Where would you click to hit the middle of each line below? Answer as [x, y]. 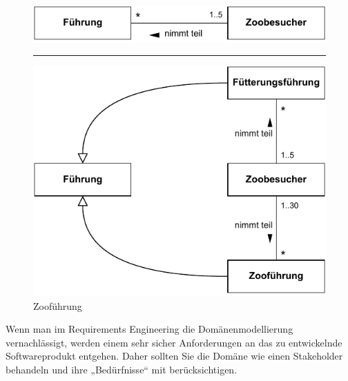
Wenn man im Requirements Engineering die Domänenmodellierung [149, 329]
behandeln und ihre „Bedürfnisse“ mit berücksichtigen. [122, 370]
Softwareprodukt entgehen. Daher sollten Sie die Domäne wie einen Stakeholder [174, 356]
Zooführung [58, 305]
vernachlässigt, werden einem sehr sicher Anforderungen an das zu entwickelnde [174, 342]
